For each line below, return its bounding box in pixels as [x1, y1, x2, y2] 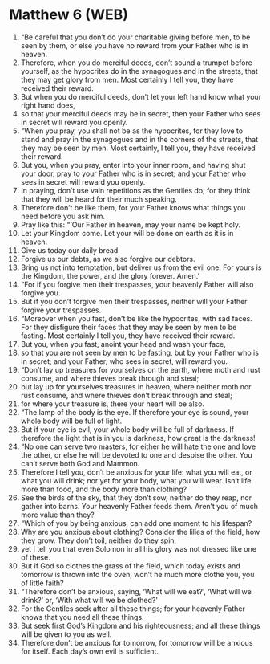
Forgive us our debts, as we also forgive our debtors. [20, 254, 195, 263]
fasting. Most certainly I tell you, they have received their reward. [20, 331, 236, 340]
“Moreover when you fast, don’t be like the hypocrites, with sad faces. [20, 313, 253, 323]
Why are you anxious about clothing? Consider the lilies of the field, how [20, 527, 260, 536]
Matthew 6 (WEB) [9, 6, 129, 24]
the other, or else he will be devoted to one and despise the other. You [20, 450, 252, 459]
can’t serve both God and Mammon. [20, 458, 140, 468]
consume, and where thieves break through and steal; [20, 373, 199, 383]
